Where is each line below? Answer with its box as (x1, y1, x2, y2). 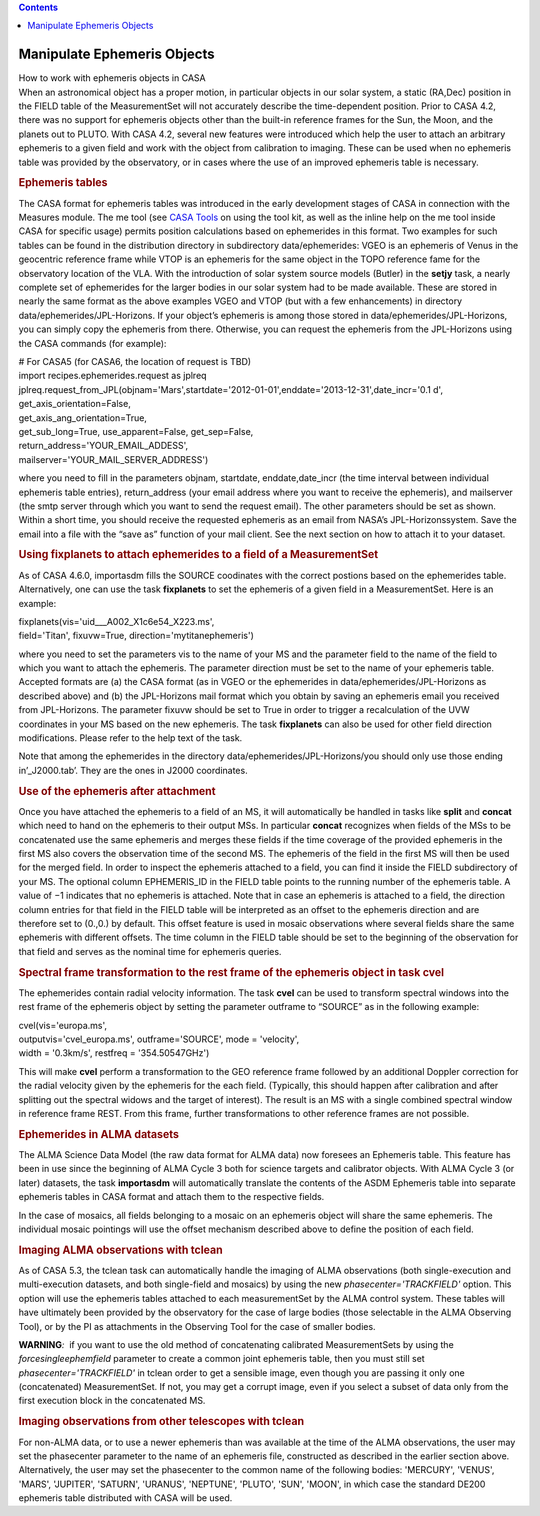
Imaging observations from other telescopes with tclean (18, 1415, 305, 1429)
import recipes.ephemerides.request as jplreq (18, 370, 207, 382)
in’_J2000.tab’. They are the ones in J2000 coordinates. (18, 764, 249, 776)
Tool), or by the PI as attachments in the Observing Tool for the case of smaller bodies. (18, 1320, 376, 1332)
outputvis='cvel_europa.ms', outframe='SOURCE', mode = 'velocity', (18, 1033, 300, 1045)
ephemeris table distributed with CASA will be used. (18, 1492, 233, 1504)
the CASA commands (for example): (18, 337, 167, 349)
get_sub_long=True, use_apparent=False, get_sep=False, (18, 425, 254, 437)
